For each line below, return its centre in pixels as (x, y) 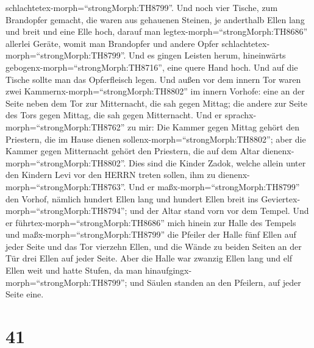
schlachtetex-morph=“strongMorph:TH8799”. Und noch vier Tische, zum (142, 7)
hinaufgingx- (168, 270)
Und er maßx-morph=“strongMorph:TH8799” (214, 186)
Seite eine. (25, 294)
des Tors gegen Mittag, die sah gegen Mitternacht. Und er (114, 115)
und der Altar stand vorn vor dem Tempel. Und (219, 211)
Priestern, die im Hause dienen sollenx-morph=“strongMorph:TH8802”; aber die (156, 139)
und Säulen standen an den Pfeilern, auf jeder (216, 282)
